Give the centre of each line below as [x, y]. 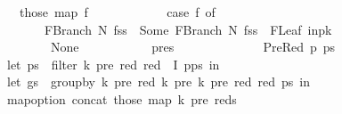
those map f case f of [117, 12]
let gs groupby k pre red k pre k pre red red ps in [158, 81]
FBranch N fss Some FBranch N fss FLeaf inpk [188, 29]
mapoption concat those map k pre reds [122, 98]
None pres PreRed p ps [193, 47]
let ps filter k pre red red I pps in [113, 64]
